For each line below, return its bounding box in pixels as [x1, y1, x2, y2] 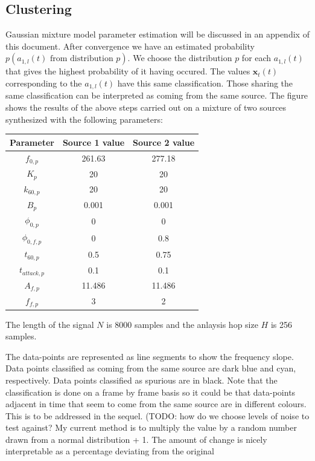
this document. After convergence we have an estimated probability [5, 39, 255, 52]
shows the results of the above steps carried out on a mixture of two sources [5, 101, 287, 114]
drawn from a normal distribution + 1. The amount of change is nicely [5, 433, 267, 445]
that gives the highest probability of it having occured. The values [5, 65, 250, 77]
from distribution [49, 54, 113, 64]
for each [241, 51, 272, 64]
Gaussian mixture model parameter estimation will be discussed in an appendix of [5, 28, 310, 41]
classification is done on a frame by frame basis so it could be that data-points [5, 385, 296, 398]
